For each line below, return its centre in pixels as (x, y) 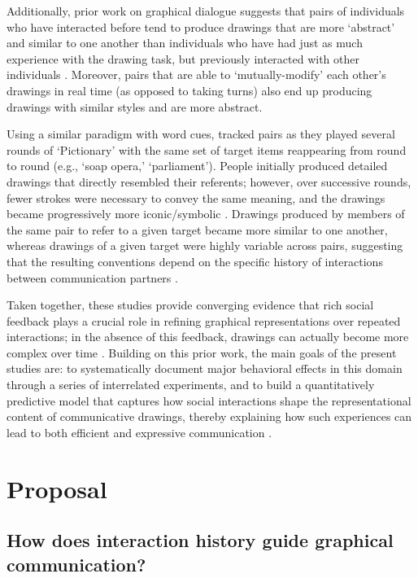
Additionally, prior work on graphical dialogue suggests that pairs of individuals (206, 11)
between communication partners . (92, 277)
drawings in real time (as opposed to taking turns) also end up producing (189, 90)
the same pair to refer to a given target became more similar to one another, (197, 229)
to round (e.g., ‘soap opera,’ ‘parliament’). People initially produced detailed (197, 166)
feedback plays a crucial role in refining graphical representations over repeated (204, 320)
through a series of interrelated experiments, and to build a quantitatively (191, 385)
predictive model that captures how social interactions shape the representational (209, 400)
